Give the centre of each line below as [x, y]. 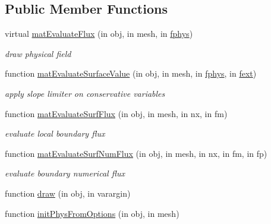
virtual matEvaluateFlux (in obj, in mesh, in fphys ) [99, 34]
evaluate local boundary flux [55, 133]
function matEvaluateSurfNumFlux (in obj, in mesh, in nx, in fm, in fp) [136, 153]
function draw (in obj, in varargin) [68, 193]
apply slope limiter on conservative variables [85, 93]
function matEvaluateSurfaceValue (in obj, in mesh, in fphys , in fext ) [131, 73]
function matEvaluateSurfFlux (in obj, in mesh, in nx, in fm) [116, 113]
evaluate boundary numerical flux [65, 173]
